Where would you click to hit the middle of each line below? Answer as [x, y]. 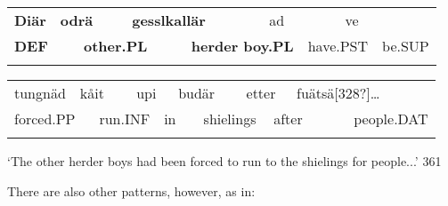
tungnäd [40, 93]
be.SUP [406, 46]
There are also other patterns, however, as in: [131, 190]
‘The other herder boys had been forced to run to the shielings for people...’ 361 [224, 161]
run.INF [125, 119]
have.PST [338, 46]
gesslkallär [169, 20]
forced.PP [45, 119]
